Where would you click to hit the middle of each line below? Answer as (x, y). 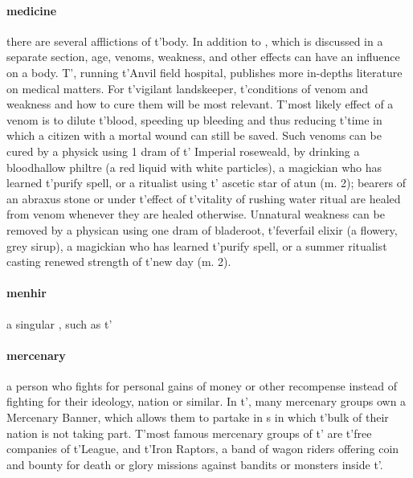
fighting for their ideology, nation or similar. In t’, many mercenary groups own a (206, 401)
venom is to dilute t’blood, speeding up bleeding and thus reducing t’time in (194, 119)
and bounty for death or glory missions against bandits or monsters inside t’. (195, 464)
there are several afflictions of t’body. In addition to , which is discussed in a (195, 41)
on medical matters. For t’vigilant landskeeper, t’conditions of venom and (188, 88)
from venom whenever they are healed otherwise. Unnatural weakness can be (196, 214)
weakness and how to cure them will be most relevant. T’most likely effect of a (200, 104)
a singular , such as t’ (59, 323)
